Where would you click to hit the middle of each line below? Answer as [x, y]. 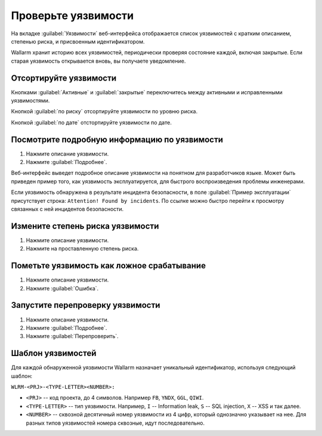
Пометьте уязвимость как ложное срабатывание [108, 266]
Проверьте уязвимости [72, 16]
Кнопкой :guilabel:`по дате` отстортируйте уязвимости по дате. [92, 122]
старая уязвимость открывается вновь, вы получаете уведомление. [98, 61]
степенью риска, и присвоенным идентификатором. [78, 41]
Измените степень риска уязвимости [85, 226]
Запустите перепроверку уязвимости [86, 305]
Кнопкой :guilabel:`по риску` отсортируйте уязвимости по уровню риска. [104, 112]
